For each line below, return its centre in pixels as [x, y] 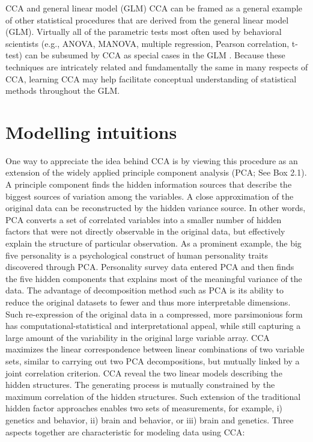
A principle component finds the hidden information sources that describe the [149, 184]
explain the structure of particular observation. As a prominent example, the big [153, 243]
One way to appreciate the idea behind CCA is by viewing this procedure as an [152, 160]
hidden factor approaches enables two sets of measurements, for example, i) [144, 408]
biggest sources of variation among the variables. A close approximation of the [150, 196]
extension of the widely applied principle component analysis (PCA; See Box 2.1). [156, 172]
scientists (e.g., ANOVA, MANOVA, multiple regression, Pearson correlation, [147, 43]
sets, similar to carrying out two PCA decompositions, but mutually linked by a [153, 361]
